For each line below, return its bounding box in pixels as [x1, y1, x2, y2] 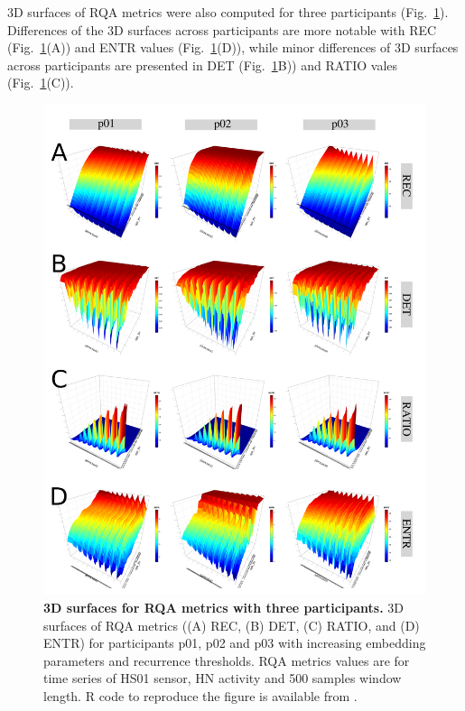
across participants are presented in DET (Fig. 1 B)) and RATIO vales [7, 55, 398, 74]
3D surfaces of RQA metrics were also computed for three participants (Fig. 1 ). [7, 3, 449, 21]
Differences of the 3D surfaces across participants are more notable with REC [7, 20, 437, 39]
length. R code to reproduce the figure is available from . [43, 686, 358, 705]
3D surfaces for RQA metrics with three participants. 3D [43, 597, 405, 616]
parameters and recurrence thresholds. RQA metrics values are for [43, 651, 410, 669]
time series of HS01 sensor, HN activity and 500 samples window [43, 669, 402, 688]
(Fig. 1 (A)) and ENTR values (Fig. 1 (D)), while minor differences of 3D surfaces [7, 38, 459, 57]
